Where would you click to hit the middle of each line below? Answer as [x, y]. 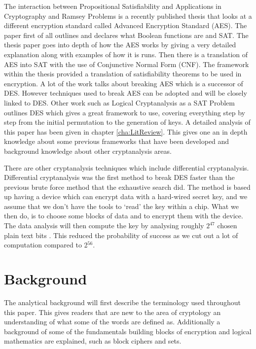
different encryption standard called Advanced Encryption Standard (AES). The [126, 25]
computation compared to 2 [46, 245]
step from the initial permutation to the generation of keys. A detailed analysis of [127, 122]
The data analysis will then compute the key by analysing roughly [104, 226]
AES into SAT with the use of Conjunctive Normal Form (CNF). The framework [127, 64]
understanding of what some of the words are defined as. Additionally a [112, 322]
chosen [227, 226]
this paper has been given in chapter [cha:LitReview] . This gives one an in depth [126, 131]
